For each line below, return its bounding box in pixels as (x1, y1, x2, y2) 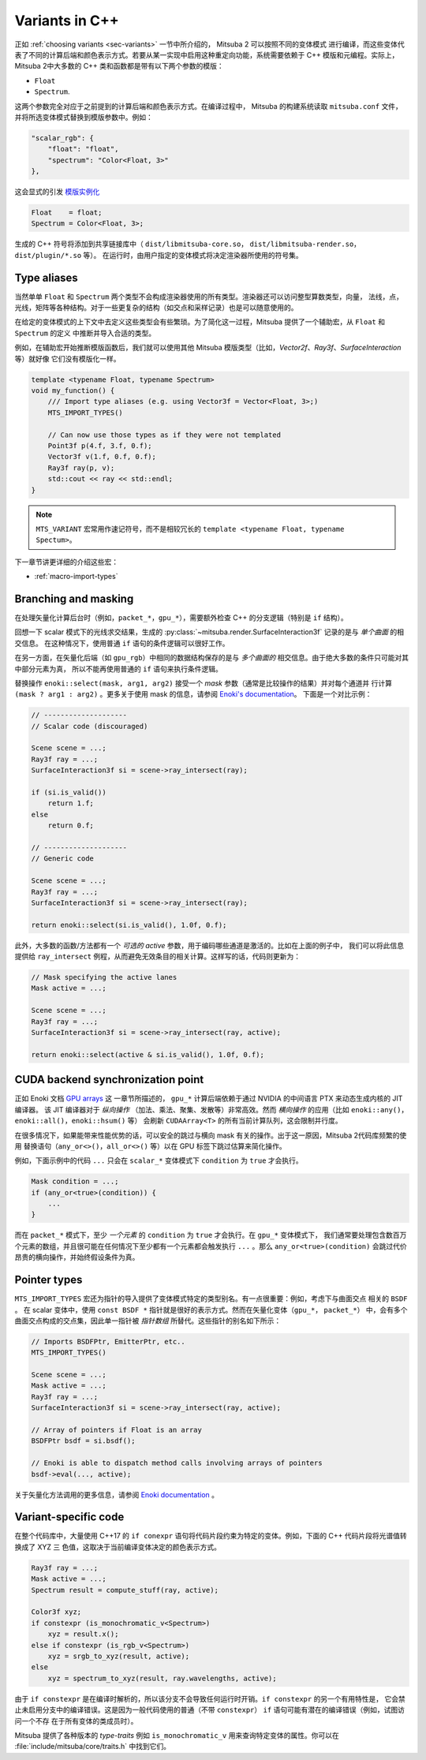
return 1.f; (47, 799, 95, 808)
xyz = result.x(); (47, 1630, 119, 1639)
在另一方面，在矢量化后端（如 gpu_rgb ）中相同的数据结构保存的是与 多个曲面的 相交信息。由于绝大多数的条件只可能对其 (14, 653, 409, 663)
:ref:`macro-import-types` (34, 572, 118, 581)
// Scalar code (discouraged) (31, 722, 148, 731)
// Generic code (31, 854, 95, 863)
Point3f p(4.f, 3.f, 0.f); (47, 441, 153, 450)
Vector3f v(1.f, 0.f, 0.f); (47, 452, 157, 461)
